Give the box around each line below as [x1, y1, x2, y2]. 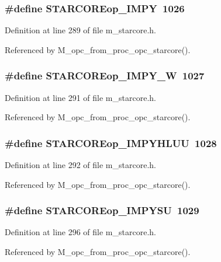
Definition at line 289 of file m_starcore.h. [5, 24, 156, 36]
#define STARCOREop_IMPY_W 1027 [5, 68, 205, 83]
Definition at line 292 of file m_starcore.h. [5, 159, 156, 171]
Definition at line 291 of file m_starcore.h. [5, 91, 156, 103]
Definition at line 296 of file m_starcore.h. [5, 226, 156, 238]
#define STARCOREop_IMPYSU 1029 [5, 203, 199, 218]
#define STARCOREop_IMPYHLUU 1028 [5, 135, 217, 150]
